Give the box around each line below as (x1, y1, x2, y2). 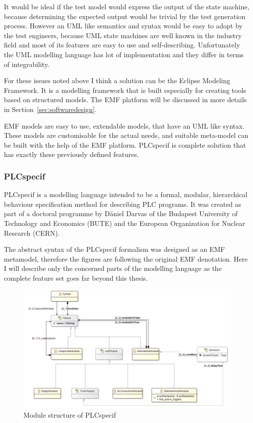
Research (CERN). (4, 227, 60, 238)
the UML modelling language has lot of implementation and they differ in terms (4, 49, 244, 59)
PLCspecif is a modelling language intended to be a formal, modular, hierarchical (4, 189, 248, 200)
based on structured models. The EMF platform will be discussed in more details (4, 94, 247, 105)
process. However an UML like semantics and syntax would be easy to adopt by (4, 21, 243, 31)
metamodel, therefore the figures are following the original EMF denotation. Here (4, 253, 248, 264)
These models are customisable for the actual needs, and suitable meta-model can (4, 130, 249, 140)
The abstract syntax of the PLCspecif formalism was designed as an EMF (4, 244, 225, 254)
